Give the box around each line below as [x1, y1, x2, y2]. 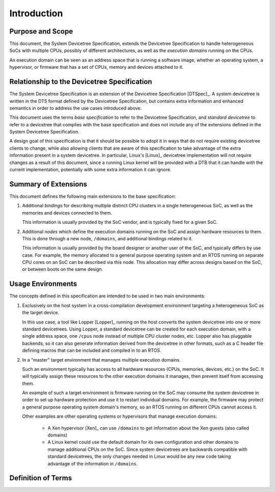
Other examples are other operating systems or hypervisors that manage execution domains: [22, 413, 217, 420]
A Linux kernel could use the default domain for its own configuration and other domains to [47, 439, 239, 445]
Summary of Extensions [9, 180, 88, 188]
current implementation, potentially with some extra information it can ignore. [9, 167, 172, 173]
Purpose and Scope [9, 27, 73, 36]
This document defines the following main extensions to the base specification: [9, 193, 176, 199]
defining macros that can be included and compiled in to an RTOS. [22, 347, 161, 353]
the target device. [22, 310, 60, 316]
